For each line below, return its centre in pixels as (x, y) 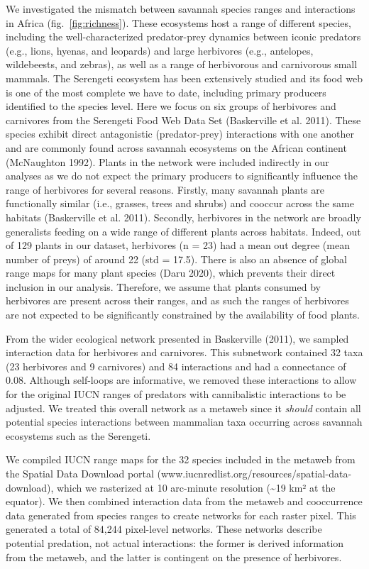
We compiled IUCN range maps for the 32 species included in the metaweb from (181, 459)
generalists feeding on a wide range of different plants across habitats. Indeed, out (183, 231)
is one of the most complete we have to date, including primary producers (166, 92)
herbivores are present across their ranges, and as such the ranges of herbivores (177, 300)
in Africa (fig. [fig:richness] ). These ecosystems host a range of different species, (178, 22)
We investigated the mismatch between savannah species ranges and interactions (181, 9)
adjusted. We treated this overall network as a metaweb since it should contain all (183, 408)
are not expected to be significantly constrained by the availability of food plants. (183, 315)
